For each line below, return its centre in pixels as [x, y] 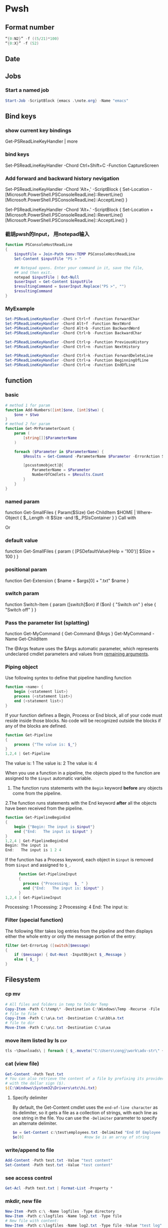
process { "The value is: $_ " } [46, 745]
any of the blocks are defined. [36, 726]
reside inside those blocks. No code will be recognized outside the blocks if [83, 720]
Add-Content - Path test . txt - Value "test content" [59, 1160]
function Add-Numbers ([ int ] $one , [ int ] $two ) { [54, 410]
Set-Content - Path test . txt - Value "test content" [59, 1165]
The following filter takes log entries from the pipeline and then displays [79, 931]
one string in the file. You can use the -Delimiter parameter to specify [85, 1118]
